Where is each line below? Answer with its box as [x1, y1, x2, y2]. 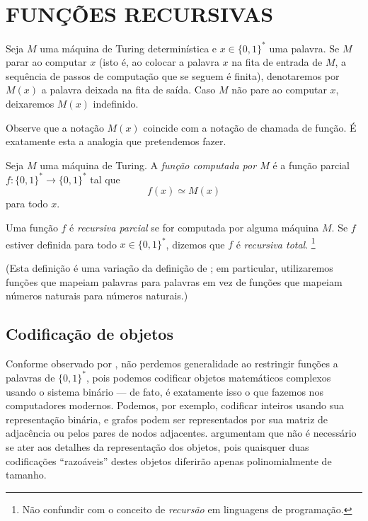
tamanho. [6, 467, 47, 482]
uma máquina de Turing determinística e [40, 40, 217, 55]
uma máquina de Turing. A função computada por [40, 157, 257, 172]
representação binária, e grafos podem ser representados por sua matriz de [6, 411, 328, 426]
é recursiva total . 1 [236, 234, 316, 251]
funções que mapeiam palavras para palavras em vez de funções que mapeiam [6, 274, 343, 289]
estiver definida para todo [6, 236, 117, 251]
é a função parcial [272, 157, 350, 172]
